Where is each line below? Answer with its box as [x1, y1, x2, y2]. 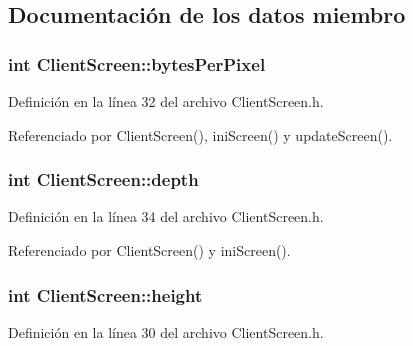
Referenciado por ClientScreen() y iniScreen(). [8, 240, 291, 260]
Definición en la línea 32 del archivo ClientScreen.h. [8, 91, 324, 111]
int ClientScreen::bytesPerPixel [8, 51, 266, 76]
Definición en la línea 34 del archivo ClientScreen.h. [8, 206, 324, 227]
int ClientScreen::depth [8, 167, 199, 192]
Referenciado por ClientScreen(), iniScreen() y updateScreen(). [8, 124, 393, 145]
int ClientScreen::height [8, 282, 203, 307]
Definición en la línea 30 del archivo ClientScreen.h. [8, 321, 324, 342]
